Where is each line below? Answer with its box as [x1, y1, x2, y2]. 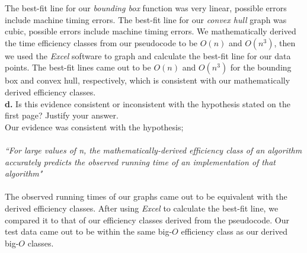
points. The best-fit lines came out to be [5, 61, 151, 73]
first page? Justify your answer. [5, 109, 119, 121]
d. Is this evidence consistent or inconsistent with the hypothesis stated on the [5, 97, 290, 110]
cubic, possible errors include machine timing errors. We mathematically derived [5, 25, 296, 37]
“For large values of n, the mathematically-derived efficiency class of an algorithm [5, 143, 302, 156]
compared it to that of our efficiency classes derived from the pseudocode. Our [5, 213, 289, 226]
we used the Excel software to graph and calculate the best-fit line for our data [5, 49, 291, 62]
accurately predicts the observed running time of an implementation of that [5, 155, 276, 168]
